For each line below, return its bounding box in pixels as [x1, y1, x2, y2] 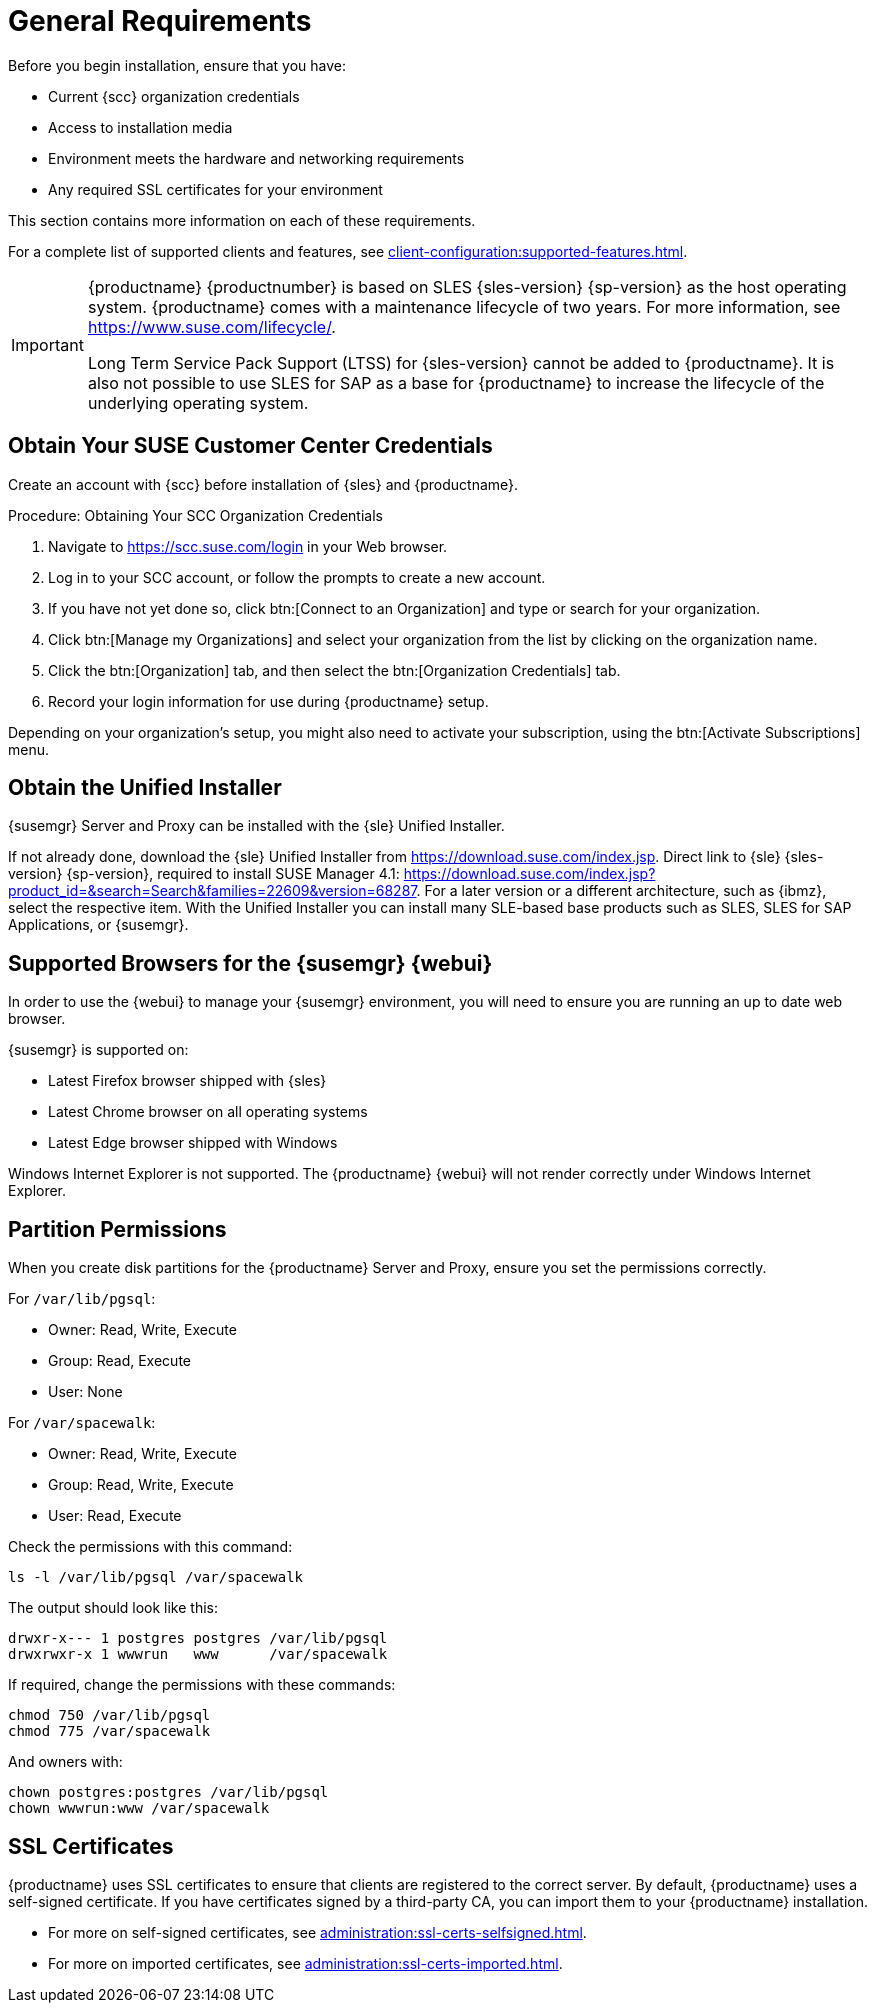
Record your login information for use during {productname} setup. [48, 692, 489, 710]
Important [11, 334, 84, 355]
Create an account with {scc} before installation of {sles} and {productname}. [8, 475, 519, 493]
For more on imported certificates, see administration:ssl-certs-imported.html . [48, 1954, 563, 1972]
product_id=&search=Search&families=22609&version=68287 [8, 882, 417, 900]
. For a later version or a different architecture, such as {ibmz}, [416, 882, 827, 900]
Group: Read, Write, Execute [48, 1476, 234, 1494]
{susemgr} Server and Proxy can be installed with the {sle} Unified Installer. [8, 817, 505, 835]
